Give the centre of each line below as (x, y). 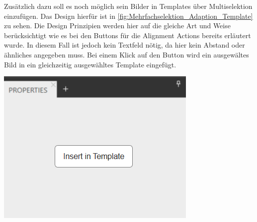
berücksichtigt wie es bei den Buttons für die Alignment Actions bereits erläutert (128, 35)
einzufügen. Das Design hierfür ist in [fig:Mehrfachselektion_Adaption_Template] (128, 16)
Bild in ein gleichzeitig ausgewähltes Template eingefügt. (90, 64)
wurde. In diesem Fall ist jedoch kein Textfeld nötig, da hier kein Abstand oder (125, 45)
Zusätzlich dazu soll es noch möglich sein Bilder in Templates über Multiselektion (128, 6)
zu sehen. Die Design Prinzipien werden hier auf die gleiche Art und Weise (117, 26)
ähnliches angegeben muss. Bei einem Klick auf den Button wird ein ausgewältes (127, 54)
